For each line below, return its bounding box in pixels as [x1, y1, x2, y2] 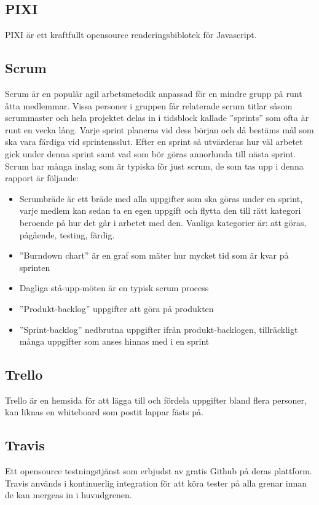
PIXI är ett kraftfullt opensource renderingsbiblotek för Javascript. [5, 28, 257, 41]
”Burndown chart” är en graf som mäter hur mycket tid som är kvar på [19, 249, 289, 262]
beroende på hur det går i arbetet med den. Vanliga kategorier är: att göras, [19, 216, 307, 229]
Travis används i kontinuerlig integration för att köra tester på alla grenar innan [5, 476, 307, 489]
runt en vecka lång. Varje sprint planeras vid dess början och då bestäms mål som [5, 123, 314, 136]
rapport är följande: [5, 171, 79, 184]
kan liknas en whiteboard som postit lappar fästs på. [5, 405, 203, 418]
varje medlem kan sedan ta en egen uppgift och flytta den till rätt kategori [19, 204, 301, 217]
